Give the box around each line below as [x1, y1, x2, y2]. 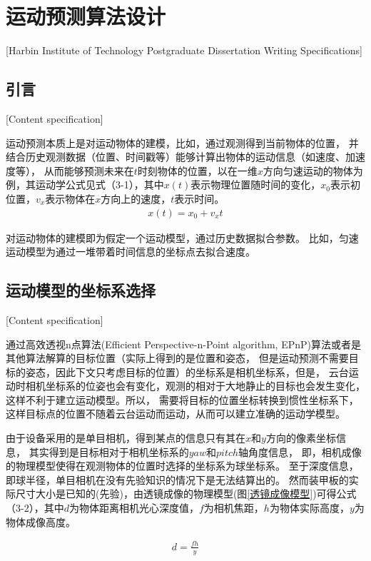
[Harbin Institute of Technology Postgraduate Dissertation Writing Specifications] [6, 43, 362, 58]
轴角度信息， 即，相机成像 [238, 444, 362, 459]
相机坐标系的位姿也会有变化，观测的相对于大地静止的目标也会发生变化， [25, 378, 365, 393]
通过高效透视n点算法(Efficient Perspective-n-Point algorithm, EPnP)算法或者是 [6, 336, 361, 351]
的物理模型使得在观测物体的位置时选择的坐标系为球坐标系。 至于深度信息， [6, 458, 359, 473]
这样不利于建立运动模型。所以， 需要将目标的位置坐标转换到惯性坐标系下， [6, 392, 359, 407]
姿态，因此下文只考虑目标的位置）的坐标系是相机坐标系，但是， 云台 [25, 364, 349, 379]
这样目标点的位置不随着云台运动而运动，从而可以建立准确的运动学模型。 [6, 406, 345, 421]
